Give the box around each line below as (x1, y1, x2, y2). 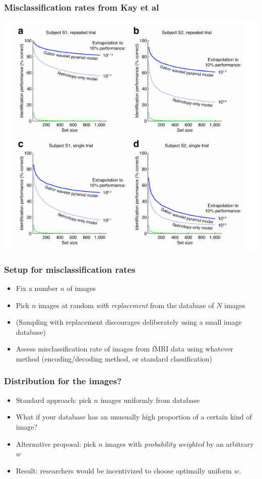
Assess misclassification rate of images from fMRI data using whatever (16, 343, 233, 354)
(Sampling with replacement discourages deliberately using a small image (16, 317, 242, 327)
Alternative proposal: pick (16, 438, 96, 449)
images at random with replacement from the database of (38, 300, 214, 310)
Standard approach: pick (16, 394, 92, 405)
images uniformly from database (100, 394, 200, 405)
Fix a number (16, 282, 58, 293)
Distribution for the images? (4, 375, 122, 387)
